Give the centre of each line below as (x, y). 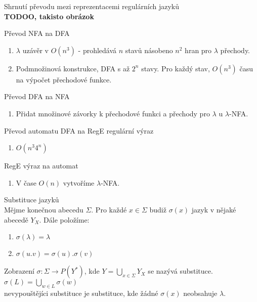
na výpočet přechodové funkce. (64, 79)
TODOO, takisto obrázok (49, 16)
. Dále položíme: (64, 219)
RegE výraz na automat (41, 166)
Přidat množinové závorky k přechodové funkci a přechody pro (113, 113)
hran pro (198, 50)
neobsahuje (200, 293)
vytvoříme (79, 182)
